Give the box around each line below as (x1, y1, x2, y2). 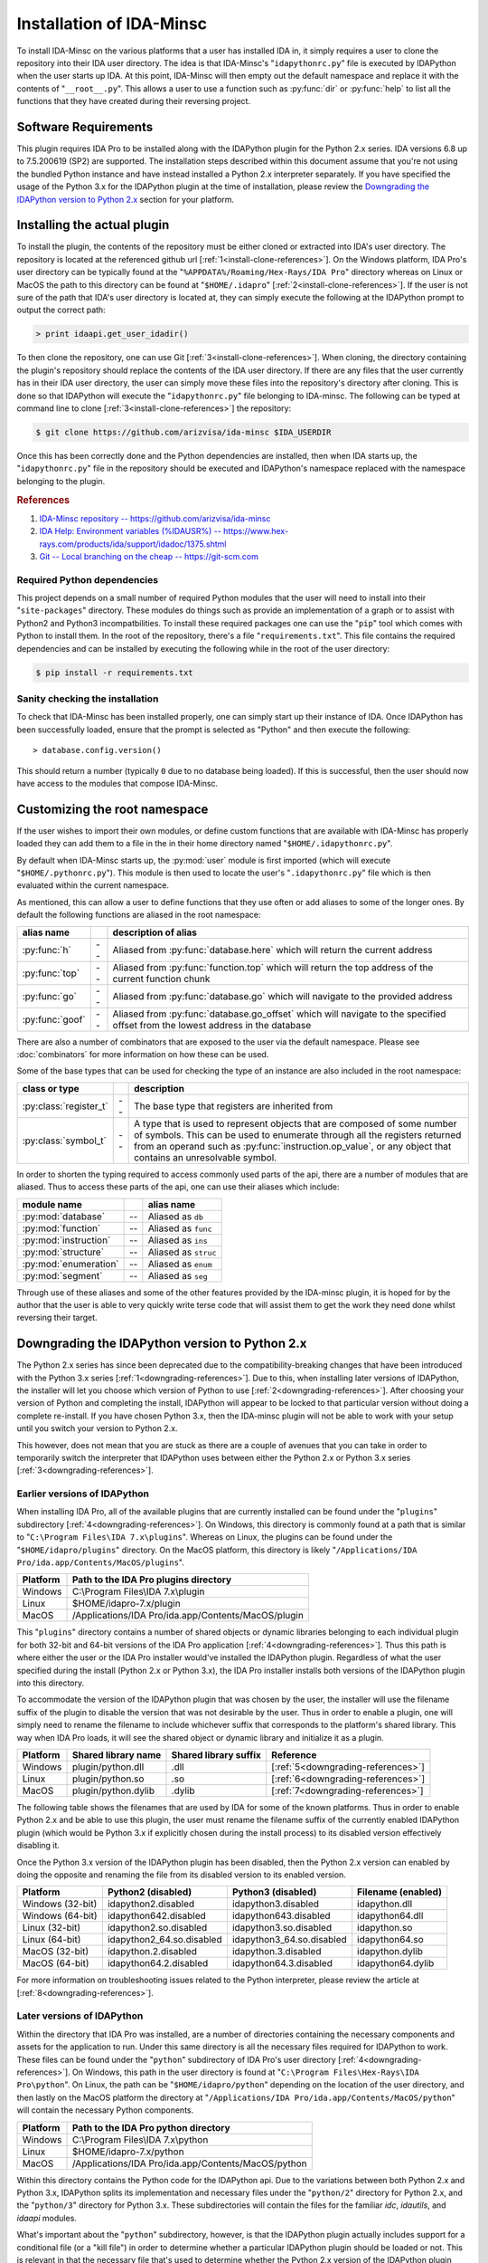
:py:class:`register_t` (22, 1100, 108, 1112)
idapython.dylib (357, 1945, 424, 1958)
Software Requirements (16, 119, 154, 135)
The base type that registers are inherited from (134, 1100, 333, 1112)
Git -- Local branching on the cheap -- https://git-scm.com (39, 550, 259, 561)
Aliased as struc (147, 1246, 217, 1258)
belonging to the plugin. (16, 475, 106, 486)
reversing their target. (16, 1313, 99, 1323)
